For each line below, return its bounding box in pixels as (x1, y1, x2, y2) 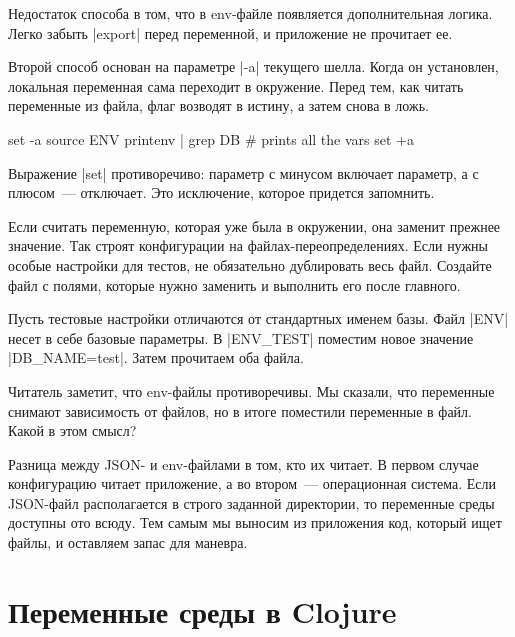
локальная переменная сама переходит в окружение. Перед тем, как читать (8, 75, 464, 96)
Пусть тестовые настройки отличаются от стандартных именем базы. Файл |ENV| (8, 308, 509, 329)
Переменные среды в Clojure (8, 590, 397, 631)
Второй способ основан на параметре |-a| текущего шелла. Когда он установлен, (8, 56, 499, 77)
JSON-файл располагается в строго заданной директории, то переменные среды (8, 492, 495, 513)
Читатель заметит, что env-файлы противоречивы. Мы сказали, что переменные (8, 380, 495, 401)
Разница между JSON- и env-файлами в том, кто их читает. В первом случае (8, 453, 479, 474)
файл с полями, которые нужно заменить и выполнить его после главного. (8, 274, 461, 295)
